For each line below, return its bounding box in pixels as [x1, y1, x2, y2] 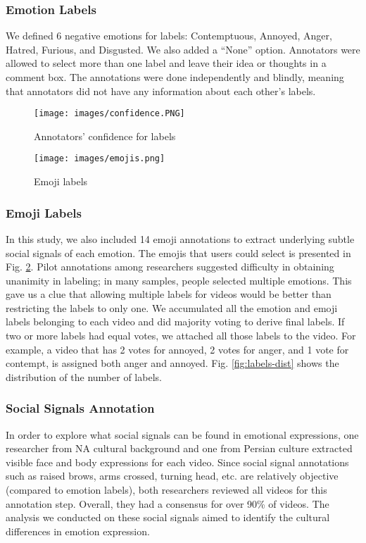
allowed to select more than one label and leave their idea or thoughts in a [6, 56, 327, 70]
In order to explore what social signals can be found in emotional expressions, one [6, 427, 359, 442]
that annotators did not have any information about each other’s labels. [6, 83, 316, 98]
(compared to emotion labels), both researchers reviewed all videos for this [6, 482, 327, 497]
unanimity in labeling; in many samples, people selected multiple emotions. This [6, 273, 352, 287]
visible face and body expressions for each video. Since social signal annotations [6, 454, 349, 469]
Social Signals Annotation [6, 399, 155, 417]
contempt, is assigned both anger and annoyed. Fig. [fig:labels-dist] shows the [6, 356, 339, 370]
